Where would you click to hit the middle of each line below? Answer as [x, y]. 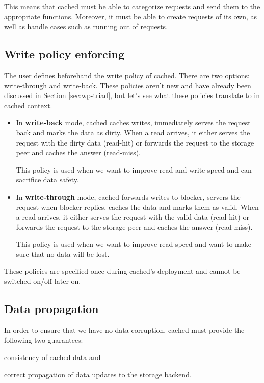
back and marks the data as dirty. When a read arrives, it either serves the [133, 132]
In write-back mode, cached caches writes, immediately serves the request [133, 122]
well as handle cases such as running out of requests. [86, 26]
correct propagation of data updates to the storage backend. [98, 374]
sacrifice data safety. [47, 179]
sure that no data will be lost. [63, 254]
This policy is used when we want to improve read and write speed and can [134, 169]
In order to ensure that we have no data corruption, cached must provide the [124, 330]
